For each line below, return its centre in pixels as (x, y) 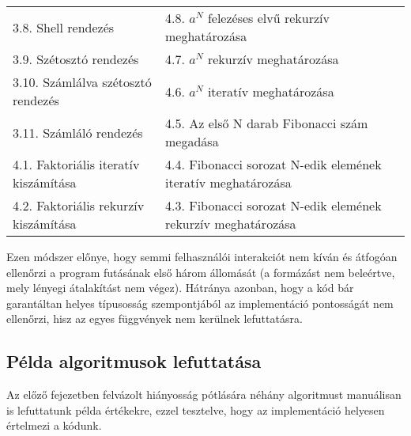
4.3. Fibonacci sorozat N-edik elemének (273, 205)
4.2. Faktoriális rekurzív (79, 205)
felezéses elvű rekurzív (268, 18)
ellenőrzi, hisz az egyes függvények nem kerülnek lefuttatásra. (155, 318)
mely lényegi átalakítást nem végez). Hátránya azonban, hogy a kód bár (180, 288)
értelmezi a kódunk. (54, 425)
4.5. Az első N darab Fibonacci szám (267, 123)
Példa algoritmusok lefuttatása (134, 361)
